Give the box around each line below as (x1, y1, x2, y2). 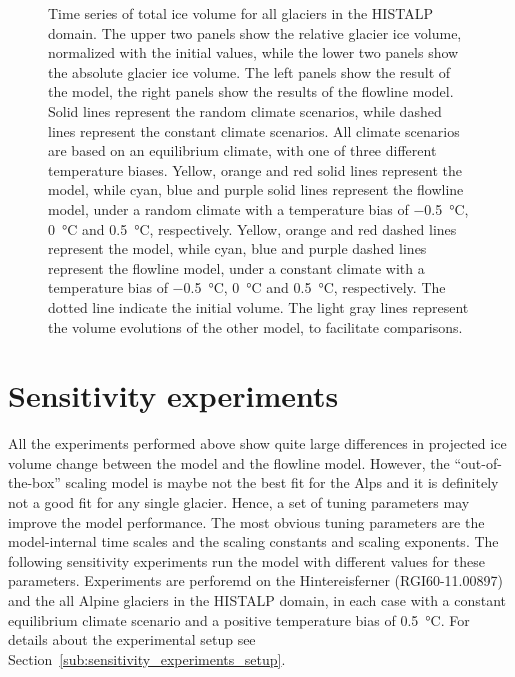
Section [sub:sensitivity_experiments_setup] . (8, 648, 286, 669)
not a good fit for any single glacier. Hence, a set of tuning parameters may (8, 492, 470, 512)
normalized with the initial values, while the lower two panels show (48, 42, 459, 63)
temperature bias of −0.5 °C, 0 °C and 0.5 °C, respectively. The (48, 277, 446, 298)
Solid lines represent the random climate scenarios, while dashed (48, 100, 442, 121)
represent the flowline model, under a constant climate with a (48, 257, 425, 278)
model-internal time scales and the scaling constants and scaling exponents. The (8, 531, 499, 552)
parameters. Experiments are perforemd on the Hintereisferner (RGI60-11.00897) (8, 570, 503, 591)
